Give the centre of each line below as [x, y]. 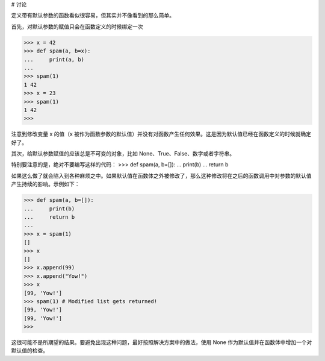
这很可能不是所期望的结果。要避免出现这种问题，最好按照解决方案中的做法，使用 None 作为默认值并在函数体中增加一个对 [162, 342]
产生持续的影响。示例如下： [45, 184]
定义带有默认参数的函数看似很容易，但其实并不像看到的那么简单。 [93, 16]
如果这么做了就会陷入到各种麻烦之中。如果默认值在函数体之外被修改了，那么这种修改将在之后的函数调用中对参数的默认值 [161, 175]
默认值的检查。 [29, 351]
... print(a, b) [54, 59]
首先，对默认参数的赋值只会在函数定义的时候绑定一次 [77, 27]
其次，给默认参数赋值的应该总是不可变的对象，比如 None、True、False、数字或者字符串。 [123, 154]
